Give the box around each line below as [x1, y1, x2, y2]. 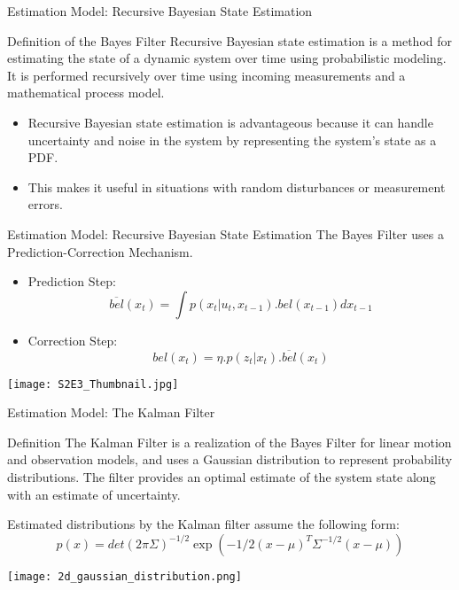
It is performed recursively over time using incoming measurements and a [7, 66, 406, 84]
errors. [27, 195, 63, 213]
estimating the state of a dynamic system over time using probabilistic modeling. [7, 49, 447, 67]
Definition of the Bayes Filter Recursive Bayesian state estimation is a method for [7, 31, 452, 50]
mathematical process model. [7, 83, 165, 102]
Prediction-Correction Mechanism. [7, 242, 193, 260]
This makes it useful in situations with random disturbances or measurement [27, 177, 446, 196]
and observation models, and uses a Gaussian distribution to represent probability [7, 450, 453, 469]
